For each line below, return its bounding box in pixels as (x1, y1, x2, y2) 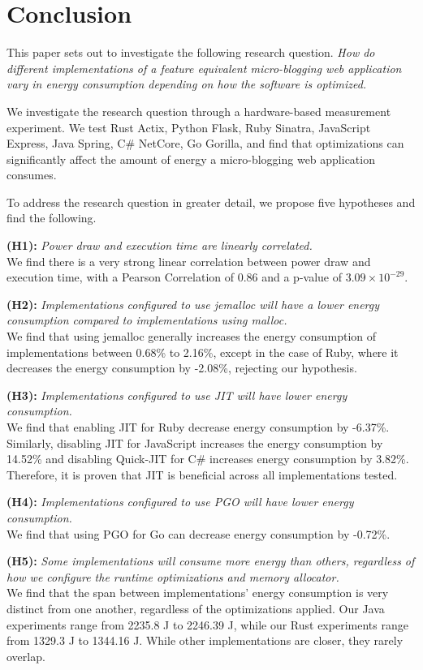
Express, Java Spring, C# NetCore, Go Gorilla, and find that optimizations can (6, 135, 404, 152)
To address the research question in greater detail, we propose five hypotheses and (6, 193, 416, 210)
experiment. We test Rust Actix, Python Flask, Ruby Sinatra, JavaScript (6, 118, 371, 135)
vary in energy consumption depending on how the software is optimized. (6, 75, 367, 92)
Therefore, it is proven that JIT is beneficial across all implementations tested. (6, 466, 398, 483)
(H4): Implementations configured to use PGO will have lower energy (6, 493, 354, 510)
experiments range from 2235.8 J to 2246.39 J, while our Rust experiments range (6, 616, 408, 633)
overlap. (6, 647, 45, 664)
